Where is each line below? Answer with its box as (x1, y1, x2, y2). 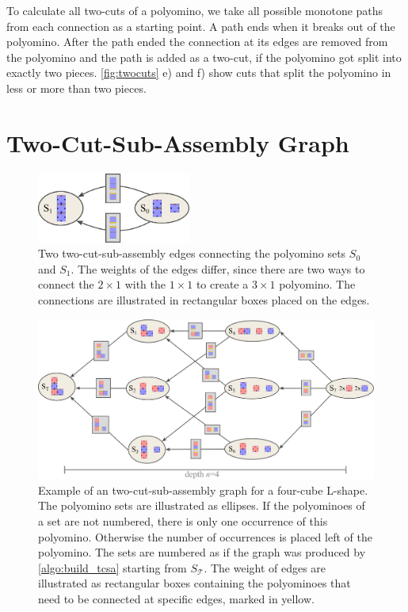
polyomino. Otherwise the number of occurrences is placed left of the (38, 528, 372, 545)
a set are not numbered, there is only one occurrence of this (38, 512, 328, 529)
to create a (196, 276, 249, 293)
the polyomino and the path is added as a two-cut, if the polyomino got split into (6, 48, 402, 65)
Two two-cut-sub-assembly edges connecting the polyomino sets (38, 245, 346, 262)
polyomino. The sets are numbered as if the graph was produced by (38, 544, 366, 560)
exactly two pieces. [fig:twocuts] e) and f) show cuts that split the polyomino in (6, 64, 391, 81)
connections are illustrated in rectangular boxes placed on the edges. (38, 291, 370, 308)
